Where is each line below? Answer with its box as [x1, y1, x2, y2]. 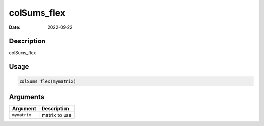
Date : [9, 24, 21, 30]
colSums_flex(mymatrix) [19, 79, 77, 84]
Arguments [9, 93, 44, 101]
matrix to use [42, 111, 72, 118]
